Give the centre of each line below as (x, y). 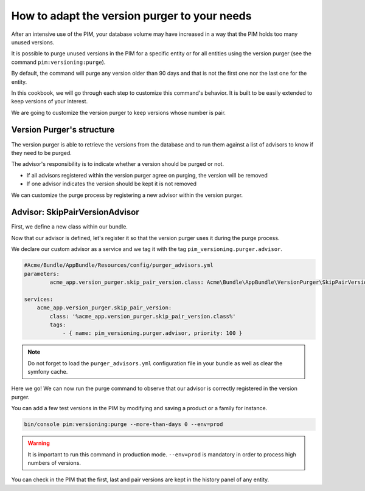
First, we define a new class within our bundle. (69, 227)
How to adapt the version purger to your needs (131, 16)
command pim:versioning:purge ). (58, 62)
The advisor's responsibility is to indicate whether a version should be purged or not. (118, 164)
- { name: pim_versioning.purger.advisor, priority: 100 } (152, 333)
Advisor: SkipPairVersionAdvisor (75, 212)
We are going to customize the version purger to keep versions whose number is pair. (119, 112)
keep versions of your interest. (50, 101)
